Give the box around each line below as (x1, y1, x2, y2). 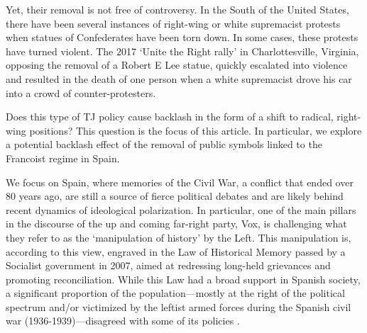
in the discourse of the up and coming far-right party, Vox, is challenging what (6, 216, 347, 231)
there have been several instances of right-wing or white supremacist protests (6, 16, 341, 30)
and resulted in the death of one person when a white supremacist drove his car (6, 71, 352, 86)
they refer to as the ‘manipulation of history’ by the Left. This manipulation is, (6, 230, 351, 244)
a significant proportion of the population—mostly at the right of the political (6, 286, 345, 300)
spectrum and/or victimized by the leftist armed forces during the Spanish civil (6, 299, 351, 314)
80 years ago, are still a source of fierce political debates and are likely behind (6, 188, 344, 203)
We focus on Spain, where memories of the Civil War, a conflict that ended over (6, 174, 354, 189)
